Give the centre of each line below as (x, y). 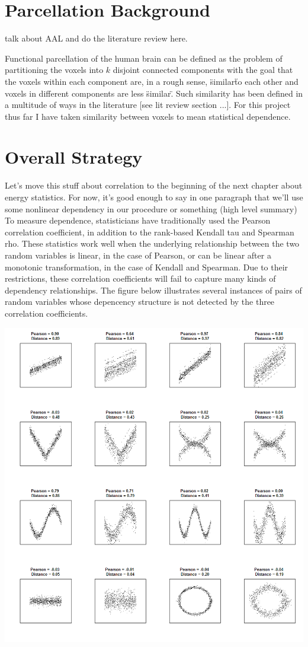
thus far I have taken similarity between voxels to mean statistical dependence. (148, 116)
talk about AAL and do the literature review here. (96, 38)
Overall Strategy (74, 157)
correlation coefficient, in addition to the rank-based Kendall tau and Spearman (150, 232)
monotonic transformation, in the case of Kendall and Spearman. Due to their (147, 267)
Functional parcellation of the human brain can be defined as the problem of (144, 58)
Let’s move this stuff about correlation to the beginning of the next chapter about (154, 185)
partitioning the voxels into (54, 70)
